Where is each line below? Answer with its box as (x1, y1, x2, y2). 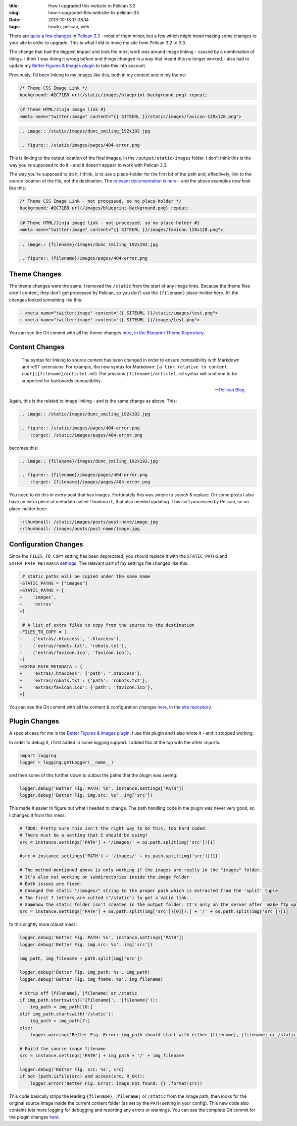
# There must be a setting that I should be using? (19, 832, 148, 838)
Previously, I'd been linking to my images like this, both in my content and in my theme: (9, 72, 187, 78)
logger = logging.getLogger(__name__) (19, 760, 114, 766)
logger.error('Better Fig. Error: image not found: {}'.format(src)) (30, 1080, 202, 1086)
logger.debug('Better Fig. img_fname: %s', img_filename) (19, 976, 163, 982)
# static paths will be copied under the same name (22, 573, 150, 579)
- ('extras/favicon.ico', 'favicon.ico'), (19, 650, 132, 655)
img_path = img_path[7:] (30, 1018, 91, 1024)
